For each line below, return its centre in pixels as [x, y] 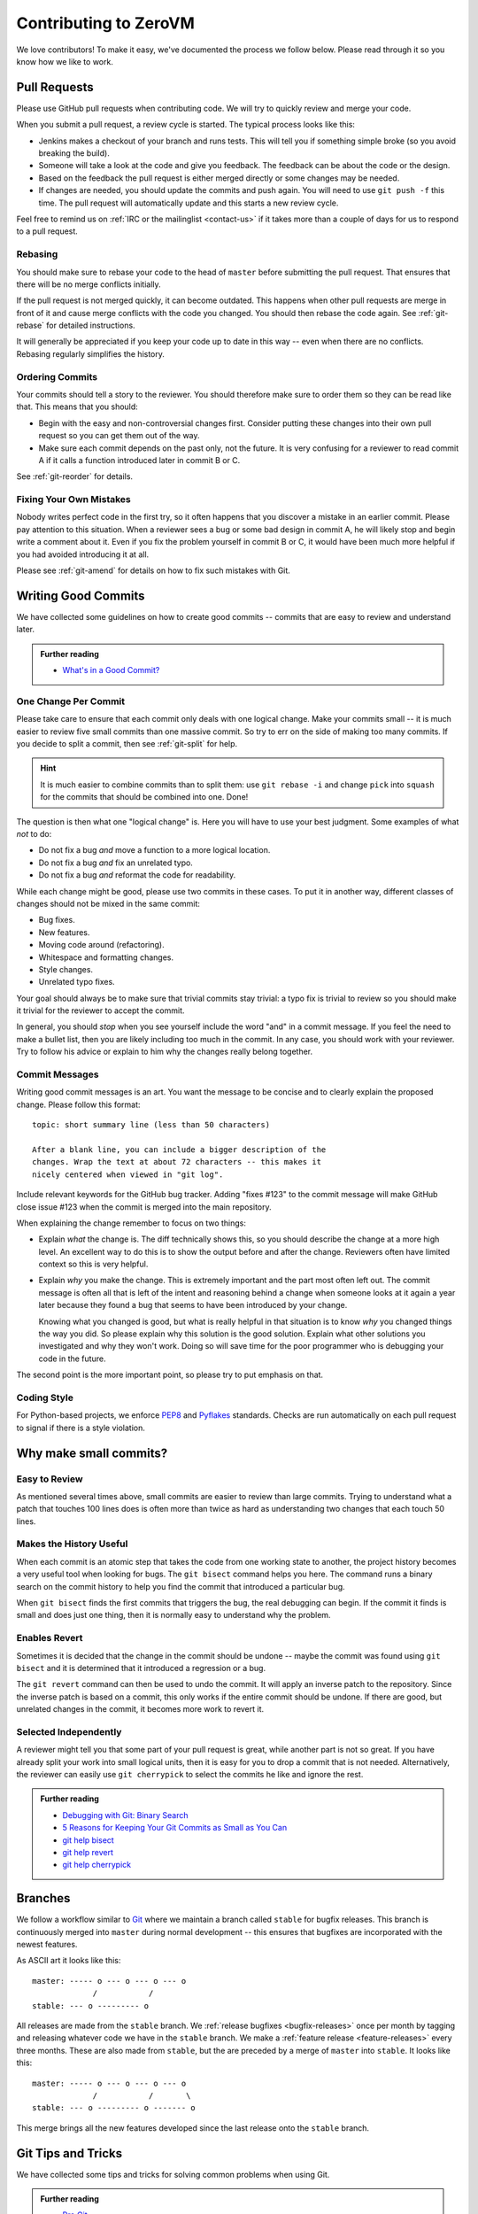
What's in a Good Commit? [111, 670]
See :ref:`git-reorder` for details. [74, 476]
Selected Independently [69, 1731]
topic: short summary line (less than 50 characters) [151, 1125]
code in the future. [72, 1359]
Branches [43, 1898]
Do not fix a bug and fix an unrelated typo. [116, 863]
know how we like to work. [65, 61]
